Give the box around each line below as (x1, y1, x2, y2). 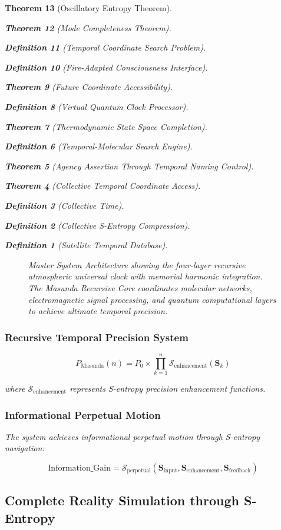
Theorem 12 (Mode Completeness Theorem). (5, 21, 171, 34)
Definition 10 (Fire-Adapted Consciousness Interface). (5, 61, 208, 73)
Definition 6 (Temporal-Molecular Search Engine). (5, 140, 193, 152)
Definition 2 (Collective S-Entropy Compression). (5, 219, 190, 231)
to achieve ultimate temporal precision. (28, 305, 168, 317)
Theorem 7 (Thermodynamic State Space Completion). (5, 120, 207, 132)
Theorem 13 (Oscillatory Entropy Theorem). (5, 2, 172, 14)
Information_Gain (48, 464, 111, 473)
